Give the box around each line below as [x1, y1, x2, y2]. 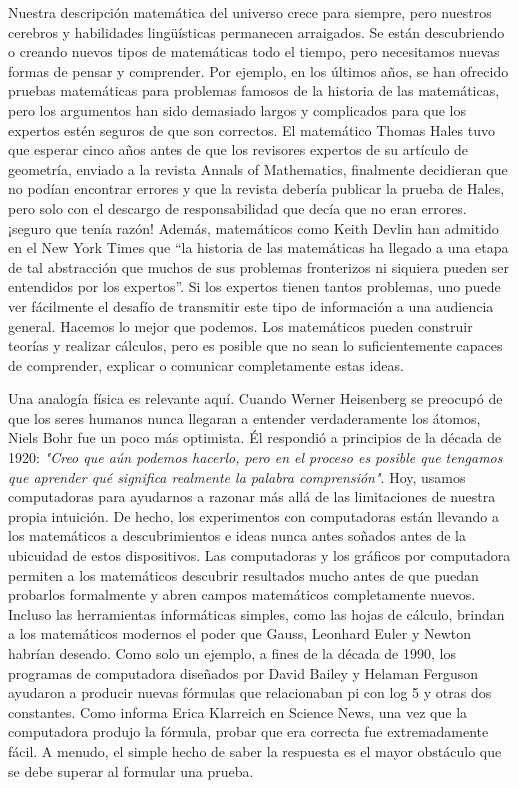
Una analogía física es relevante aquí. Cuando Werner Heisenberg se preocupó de [8, 388, 503, 409]
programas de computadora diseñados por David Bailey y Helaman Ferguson [8, 662, 479, 683]
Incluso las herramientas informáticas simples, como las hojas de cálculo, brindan [8, 603, 505, 624]
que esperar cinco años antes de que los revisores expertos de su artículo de [8, 139, 469, 160]
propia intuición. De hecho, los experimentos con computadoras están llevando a [8, 505, 500, 526]
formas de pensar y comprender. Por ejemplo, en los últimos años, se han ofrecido [8, 60, 509, 81]
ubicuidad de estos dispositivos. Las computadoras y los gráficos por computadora [8, 545, 511, 566]
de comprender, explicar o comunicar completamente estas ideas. [8, 354, 404, 375]
